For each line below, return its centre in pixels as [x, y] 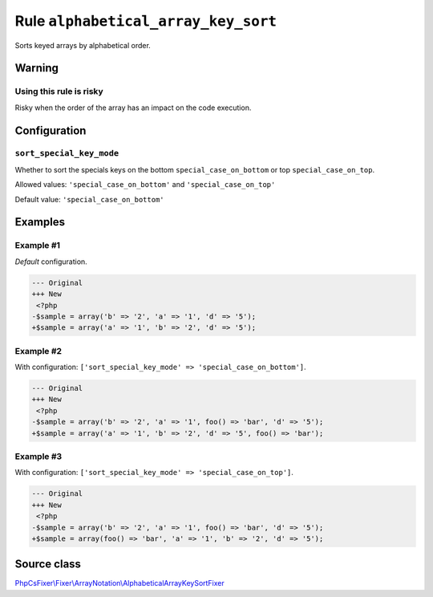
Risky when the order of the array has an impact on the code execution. [133, 108]
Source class [48, 565]
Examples [40, 222]
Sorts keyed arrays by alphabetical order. [83, 45]
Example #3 [38, 456]
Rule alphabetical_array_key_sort [146, 21]
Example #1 [37, 246]
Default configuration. [51, 262]
